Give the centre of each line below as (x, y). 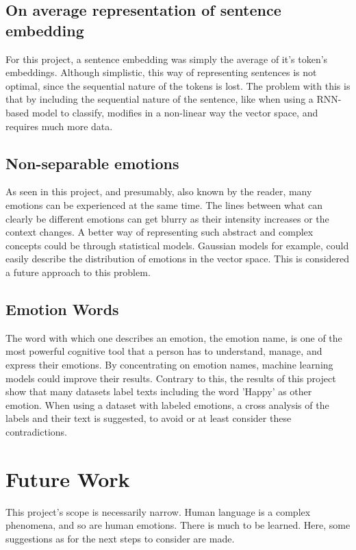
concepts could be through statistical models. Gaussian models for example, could (177, 245)
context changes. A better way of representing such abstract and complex (160, 232)
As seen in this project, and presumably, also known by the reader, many (159, 191)
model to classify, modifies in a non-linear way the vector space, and (175, 112)
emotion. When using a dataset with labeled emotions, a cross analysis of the (167, 404)
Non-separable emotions (92, 163)
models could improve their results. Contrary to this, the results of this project (171, 378)
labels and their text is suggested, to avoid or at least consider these (149, 418)
